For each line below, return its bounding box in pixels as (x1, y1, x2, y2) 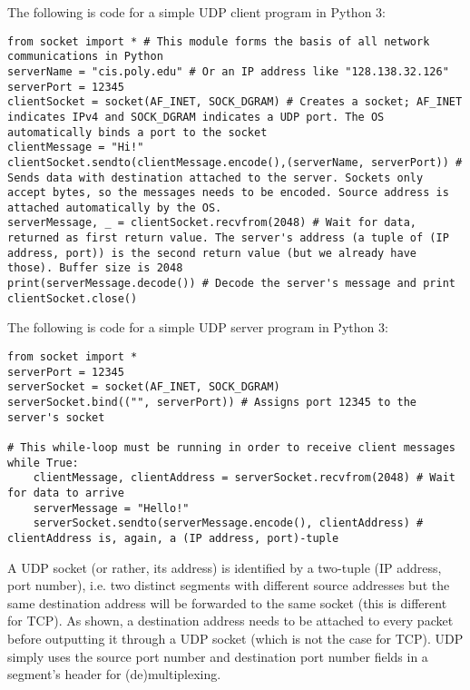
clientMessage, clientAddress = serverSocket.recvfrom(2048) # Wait (33, 471, 455, 485)
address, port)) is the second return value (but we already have (7, 246, 417, 260)
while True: (7, 456, 79, 469)
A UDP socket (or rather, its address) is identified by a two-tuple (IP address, (7, 557, 442, 577)
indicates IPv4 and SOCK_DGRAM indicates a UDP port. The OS (7, 110, 385, 123)
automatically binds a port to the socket (7, 125, 268, 139)
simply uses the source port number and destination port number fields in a (7, 646, 428, 665)
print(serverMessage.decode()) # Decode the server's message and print (7, 277, 455, 291)
